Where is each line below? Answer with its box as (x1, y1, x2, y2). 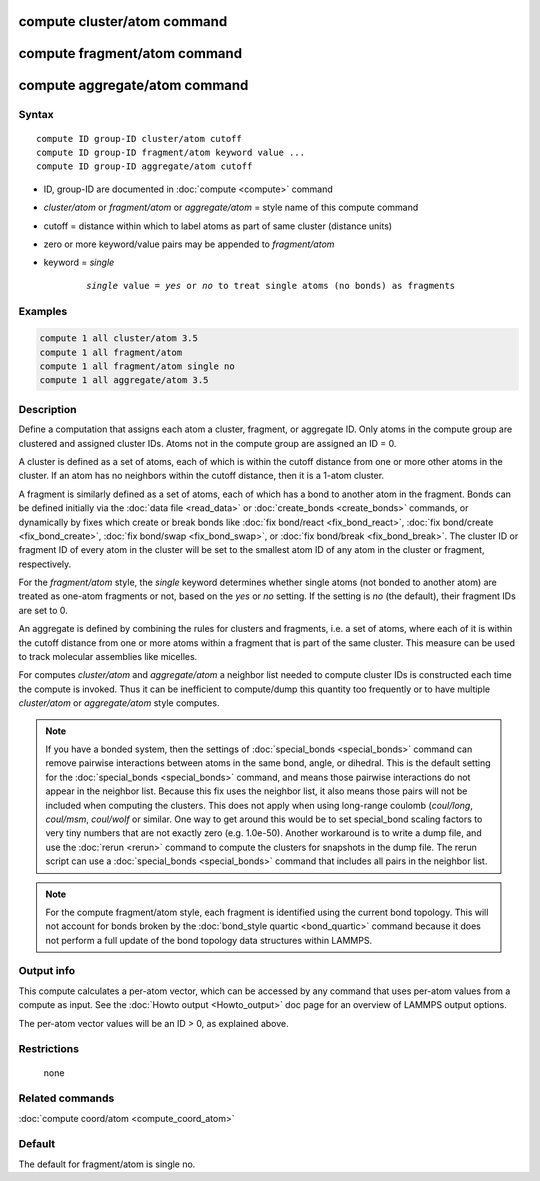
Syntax (18, 108, 54, 122)
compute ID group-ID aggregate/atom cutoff (36, 161, 253, 172)
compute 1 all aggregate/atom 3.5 (39, 375, 209, 386)
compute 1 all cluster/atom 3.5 (39, 333, 199, 344)
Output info (18, 964, 75, 978)
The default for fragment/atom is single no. (18, 1158, 196, 1170)
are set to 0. (18, 604, 69, 616)
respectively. (18, 558, 72, 570)
